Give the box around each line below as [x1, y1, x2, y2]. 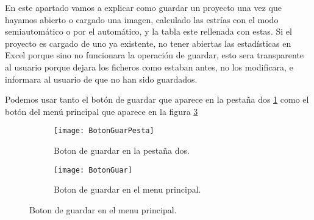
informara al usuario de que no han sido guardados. [5, 72, 198, 85]
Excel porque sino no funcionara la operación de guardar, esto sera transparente [5, 49, 304, 61]
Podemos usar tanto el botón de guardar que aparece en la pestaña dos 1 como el [5, 93, 309, 106]
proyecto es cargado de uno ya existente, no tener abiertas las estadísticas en [5, 36, 291, 49]
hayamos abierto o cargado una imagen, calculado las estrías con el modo [5, 13, 279, 26]
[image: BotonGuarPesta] [54, 126, 154, 136]
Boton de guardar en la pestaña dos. [54, 144, 190, 156]
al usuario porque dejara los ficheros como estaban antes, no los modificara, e [5, 60, 293, 73]
